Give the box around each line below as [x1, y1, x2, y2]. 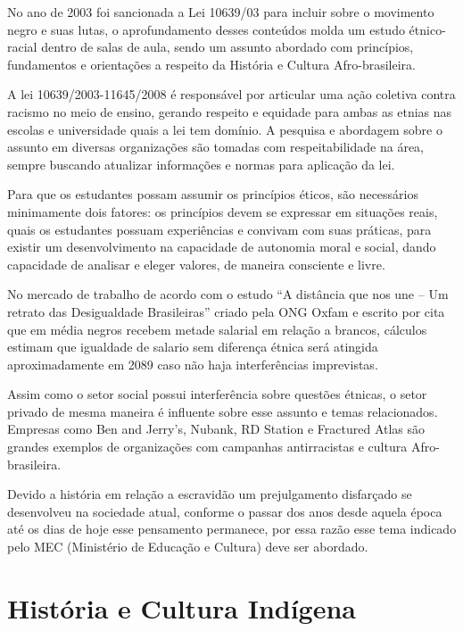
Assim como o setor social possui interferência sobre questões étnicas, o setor [7, 385, 427, 403]
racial [7, 37, 37, 56]
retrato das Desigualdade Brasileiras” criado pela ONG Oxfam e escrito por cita [7, 302, 445, 320]
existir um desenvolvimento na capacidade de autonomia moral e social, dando [7, 237, 436, 256]
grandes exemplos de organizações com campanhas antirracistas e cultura [7, 437, 408, 456]
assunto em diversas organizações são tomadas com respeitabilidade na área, [7, 137, 424, 156]
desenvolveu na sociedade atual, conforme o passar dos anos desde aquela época [7, 502, 442, 520]
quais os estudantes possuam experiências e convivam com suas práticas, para [7, 220, 432, 238]
